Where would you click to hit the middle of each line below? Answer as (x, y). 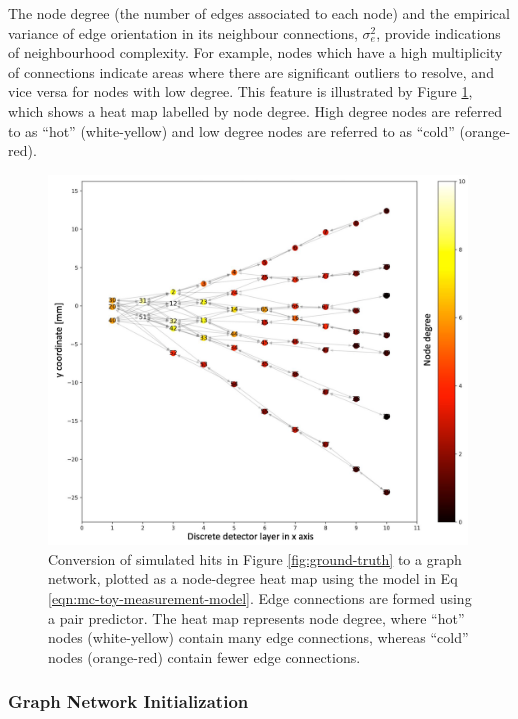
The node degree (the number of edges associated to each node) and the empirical (259, 13)
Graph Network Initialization (128, 701)
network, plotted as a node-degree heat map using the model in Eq (253, 578)
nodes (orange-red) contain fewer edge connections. (204, 656)
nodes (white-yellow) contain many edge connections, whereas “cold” (258, 637)
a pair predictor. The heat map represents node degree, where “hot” (256, 617)
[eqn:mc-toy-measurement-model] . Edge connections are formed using (260, 598)
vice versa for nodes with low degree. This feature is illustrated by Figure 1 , (240, 91)
